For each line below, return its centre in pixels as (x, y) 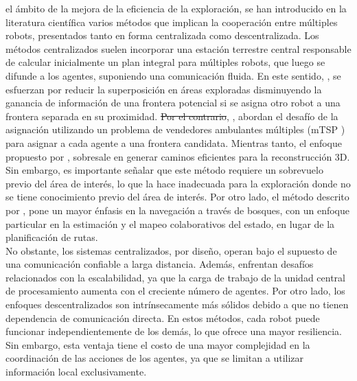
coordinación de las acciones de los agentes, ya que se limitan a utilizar (155, 358)
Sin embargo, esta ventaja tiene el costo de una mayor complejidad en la (158, 344)
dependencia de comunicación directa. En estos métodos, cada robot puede (163, 317)
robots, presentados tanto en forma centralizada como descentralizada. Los (162, 35)
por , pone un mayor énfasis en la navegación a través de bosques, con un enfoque (177, 210)
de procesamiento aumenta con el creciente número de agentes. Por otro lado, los (175, 291)
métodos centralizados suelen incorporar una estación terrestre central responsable (178, 48)
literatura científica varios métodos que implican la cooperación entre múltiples (172, 22)
